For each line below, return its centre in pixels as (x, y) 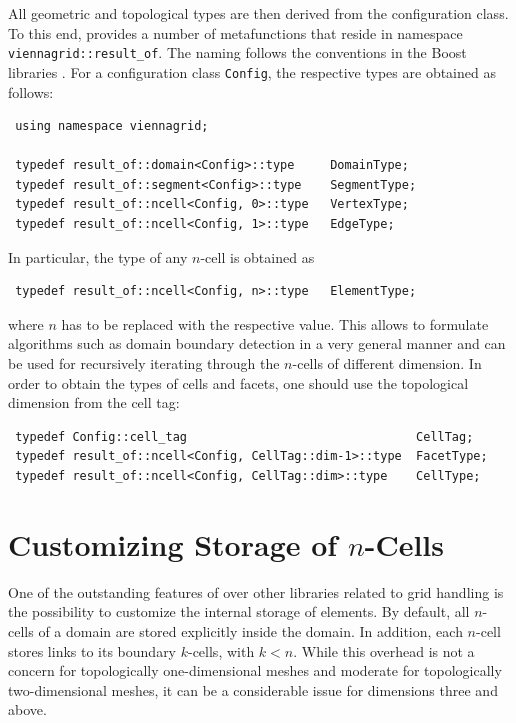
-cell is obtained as (257, 256)
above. (27, 709)
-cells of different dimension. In (387, 363)
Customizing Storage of (173, 543)
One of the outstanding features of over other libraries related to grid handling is (256, 591)
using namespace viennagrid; (112, 126)
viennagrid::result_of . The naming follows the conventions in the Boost (237, 52)
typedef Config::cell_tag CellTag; (244, 436)
